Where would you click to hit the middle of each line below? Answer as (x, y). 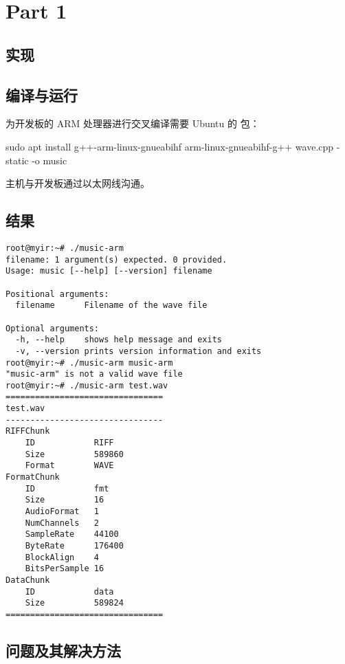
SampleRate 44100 (72, 534)
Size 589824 (74, 603)
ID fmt (67, 488)
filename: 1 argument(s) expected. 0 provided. (116, 259)
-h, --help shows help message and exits (119, 340)
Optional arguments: (53, 328)
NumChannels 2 (62, 523)
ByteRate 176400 (74, 546)
